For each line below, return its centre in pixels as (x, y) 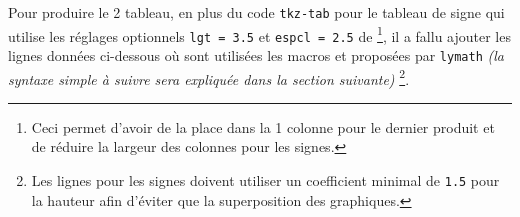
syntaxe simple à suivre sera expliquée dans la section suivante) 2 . (209, 77)
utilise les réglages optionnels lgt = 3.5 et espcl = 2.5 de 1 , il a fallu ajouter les (259, 34)
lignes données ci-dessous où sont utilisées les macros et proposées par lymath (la (256, 54)
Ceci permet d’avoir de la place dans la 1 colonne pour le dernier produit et (263, 126)
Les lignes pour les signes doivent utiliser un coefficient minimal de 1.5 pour (265, 180)
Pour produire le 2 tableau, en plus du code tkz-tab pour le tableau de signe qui (256, 12)
